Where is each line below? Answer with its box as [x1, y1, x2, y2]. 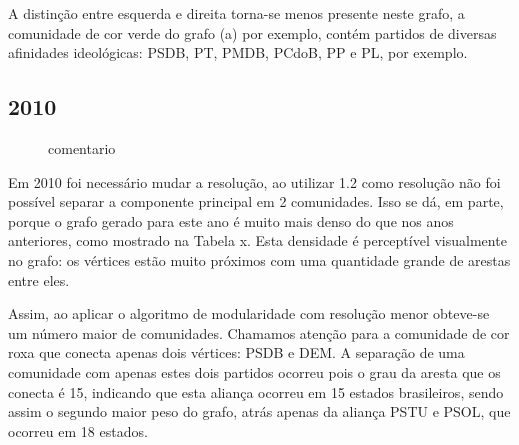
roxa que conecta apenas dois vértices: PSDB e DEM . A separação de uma [8, 342, 465, 363]
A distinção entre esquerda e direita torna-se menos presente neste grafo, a [8, 3, 465, 23]
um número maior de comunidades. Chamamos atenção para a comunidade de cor [8, 322, 510, 343]
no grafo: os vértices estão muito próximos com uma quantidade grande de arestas [8, 249, 511, 270]
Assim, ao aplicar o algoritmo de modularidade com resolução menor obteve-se [8, 303, 490, 324]
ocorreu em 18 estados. [8, 420, 148, 441]
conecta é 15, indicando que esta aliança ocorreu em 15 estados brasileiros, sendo [8, 381, 504, 402]
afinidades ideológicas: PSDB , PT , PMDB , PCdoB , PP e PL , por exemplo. [8, 42, 468, 63]
